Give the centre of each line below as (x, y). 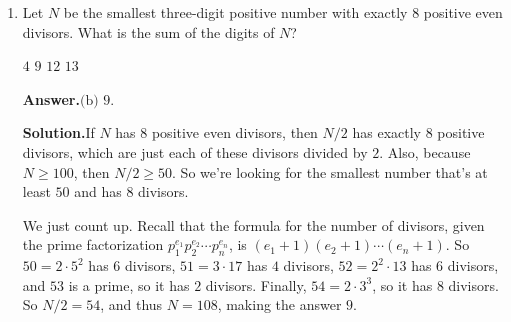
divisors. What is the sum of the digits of (148, 31)
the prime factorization (93, 244)
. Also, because (425, 151)
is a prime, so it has (129, 284)
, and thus (131, 304)
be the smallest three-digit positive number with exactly (235, 12)
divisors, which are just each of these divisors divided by (195, 151)
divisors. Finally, (256, 284)
